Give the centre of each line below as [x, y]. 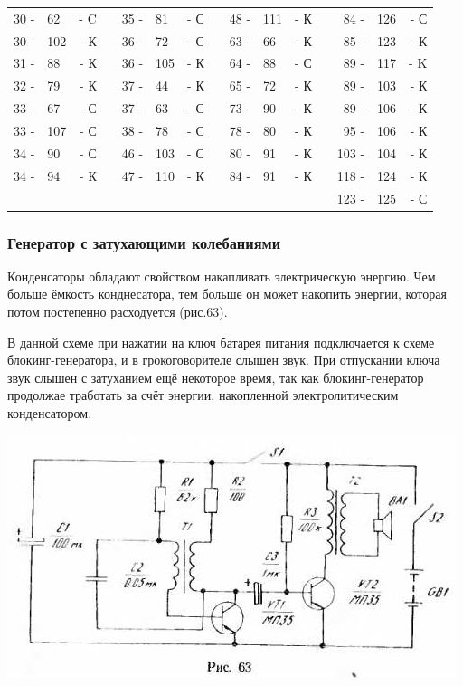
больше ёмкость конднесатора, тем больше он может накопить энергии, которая [227, 294]
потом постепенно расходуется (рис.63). [118, 311]
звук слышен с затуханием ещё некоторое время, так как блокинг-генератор [216, 377]
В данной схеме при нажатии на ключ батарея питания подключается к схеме [221, 342]
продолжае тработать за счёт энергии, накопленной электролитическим [203, 395]
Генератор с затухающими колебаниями [144, 242]
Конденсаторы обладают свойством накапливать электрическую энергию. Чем [222, 276]
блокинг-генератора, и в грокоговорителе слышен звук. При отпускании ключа [224, 360]
